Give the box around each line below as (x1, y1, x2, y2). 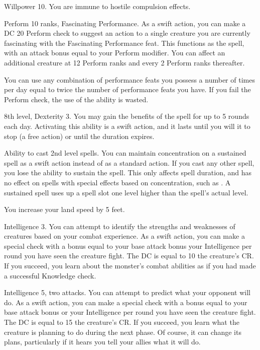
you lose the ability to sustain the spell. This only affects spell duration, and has (4, 167, 251, 178)
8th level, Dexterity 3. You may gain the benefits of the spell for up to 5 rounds (4, 111, 249, 121)
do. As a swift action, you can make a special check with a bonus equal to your (4, 297, 247, 307)
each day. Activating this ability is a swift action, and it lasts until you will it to (4, 120, 250, 131)
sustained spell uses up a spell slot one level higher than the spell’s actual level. (4, 187, 248, 197)
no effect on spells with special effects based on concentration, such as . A (4, 177, 231, 187)
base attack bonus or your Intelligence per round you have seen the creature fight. (4, 307, 256, 317)
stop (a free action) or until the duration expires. (4, 130, 155, 141)
